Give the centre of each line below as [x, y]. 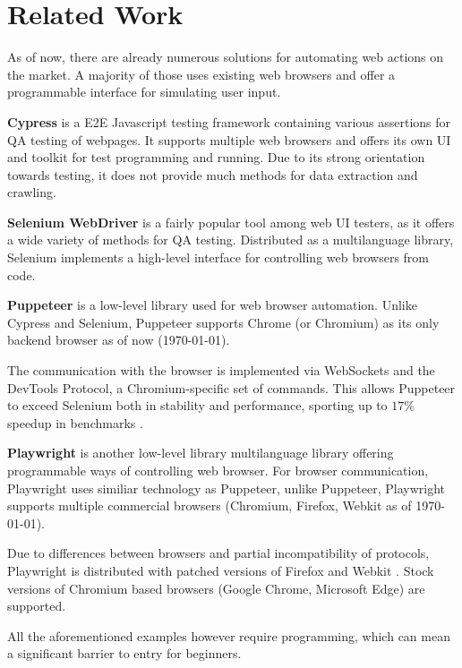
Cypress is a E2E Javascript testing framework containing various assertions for [229, 121]
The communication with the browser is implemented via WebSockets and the [221, 370]
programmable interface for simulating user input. [144, 92]
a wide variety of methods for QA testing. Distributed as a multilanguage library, [231, 240]
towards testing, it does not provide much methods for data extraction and [213, 174]
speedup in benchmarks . [75, 422]
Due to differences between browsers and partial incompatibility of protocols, [218, 553]
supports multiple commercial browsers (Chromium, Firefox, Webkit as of [210, 505]
